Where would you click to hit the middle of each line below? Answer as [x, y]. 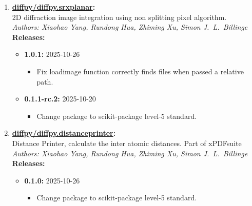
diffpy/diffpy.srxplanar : [54, 7]
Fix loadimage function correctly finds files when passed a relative [140, 71]
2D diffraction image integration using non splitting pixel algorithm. [119, 17]
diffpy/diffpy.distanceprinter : [64, 133]
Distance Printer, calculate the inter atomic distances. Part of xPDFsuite [127, 143]
